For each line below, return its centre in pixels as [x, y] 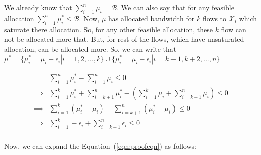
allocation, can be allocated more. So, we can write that [90, 49]
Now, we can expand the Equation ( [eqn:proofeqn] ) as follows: [100, 146]
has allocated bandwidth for [151, 18]
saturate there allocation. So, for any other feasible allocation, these [108, 29]
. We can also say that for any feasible [176, 7]
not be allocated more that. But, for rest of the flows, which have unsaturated [124, 39]
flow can [234, 29]
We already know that [38, 7]
